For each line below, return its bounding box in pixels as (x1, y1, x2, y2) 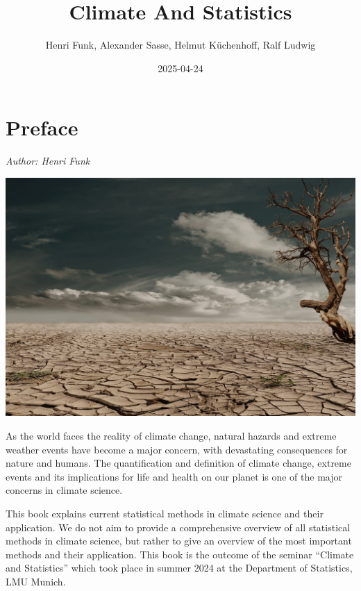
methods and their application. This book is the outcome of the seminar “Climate (6, 547, 354, 561)
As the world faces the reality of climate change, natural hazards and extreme (6, 428, 337, 442)
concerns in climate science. (6, 483, 123, 497)
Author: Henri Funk (6, 153, 90, 168)
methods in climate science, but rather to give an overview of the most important (6, 533, 352, 548)
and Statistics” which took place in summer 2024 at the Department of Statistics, (6, 560, 353, 575)
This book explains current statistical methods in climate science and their (6, 506, 324, 520)
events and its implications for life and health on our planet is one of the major (6, 469, 343, 483)
